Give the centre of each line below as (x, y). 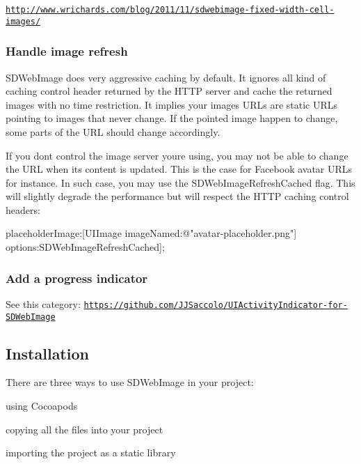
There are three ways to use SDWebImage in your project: (130, 382)
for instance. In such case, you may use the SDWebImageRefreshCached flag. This (180, 182)
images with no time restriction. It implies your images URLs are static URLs (172, 104)
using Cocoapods (42, 405)
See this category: (43, 303)
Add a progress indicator (77, 278)
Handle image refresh (67, 51)
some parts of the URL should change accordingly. (113, 131)
